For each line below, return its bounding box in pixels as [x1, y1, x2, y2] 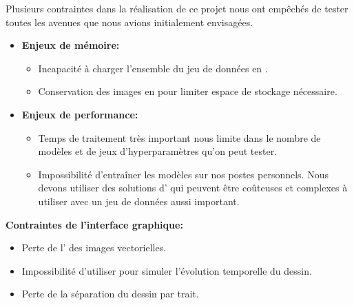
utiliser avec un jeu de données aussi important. [38, 193, 240, 208]
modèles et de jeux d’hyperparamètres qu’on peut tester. [38, 144, 278, 158]
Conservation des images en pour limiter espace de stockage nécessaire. [38, 84, 337, 98]
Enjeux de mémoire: [21, 38, 120, 52]
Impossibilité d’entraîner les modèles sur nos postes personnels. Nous [38, 167, 329, 181]
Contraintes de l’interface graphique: [6, 217, 183, 231]
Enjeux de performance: [21, 107, 138, 121]
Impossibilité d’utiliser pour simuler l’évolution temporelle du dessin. [21, 263, 312, 277]
